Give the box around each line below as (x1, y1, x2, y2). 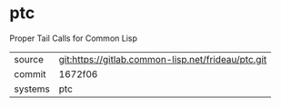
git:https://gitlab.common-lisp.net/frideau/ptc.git (58, 53, 267, 65)
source (14, 53, 44, 65)
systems (14, 83, 50, 95)
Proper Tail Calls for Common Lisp (9, 33, 138, 44)
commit (14, 67, 46, 80)
